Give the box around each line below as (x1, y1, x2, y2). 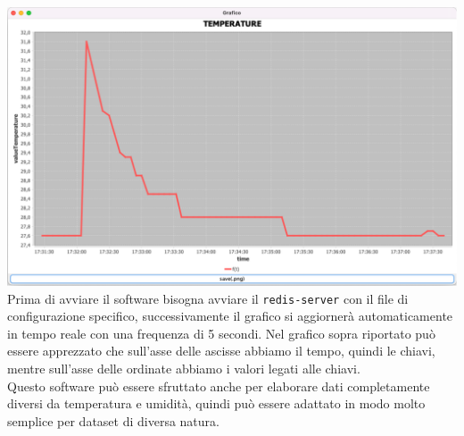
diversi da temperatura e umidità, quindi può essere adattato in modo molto (7, 394, 426, 413)
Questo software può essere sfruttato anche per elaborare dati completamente (7, 376, 430, 395)
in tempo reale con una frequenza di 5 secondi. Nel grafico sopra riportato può (7, 323, 435, 342)
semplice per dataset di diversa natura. (7, 411, 220, 430)
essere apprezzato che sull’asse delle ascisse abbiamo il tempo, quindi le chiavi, (7, 341, 435, 360)
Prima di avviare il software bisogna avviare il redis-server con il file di (7, 289, 409, 307)
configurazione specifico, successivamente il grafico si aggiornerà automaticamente (7, 306, 453, 325)
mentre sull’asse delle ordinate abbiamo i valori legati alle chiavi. (7, 359, 360, 378)
